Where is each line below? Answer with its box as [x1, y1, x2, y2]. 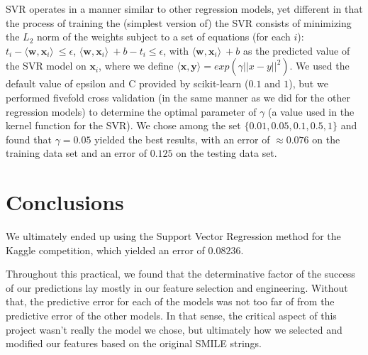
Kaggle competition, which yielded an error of [6, 242, 205, 257]
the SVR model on [6, 58, 87, 73]
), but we [289, 76, 328, 91]
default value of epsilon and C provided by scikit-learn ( [6, 76, 249, 91]
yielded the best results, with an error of [94, 131, 270, 146]
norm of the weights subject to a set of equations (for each [37, 29, 291, 44]
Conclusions [6, 187, 124, 217]
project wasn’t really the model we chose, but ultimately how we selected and [6, 322, 342, 337]
